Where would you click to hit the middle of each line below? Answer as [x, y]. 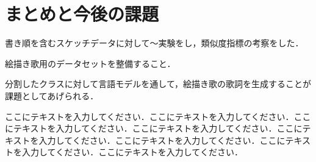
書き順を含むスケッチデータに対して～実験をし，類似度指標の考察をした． [154, 43]
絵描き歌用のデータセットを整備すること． [90, 63]
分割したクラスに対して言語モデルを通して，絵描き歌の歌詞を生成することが [158, 84]
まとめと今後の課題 [82, 14]
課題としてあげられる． [52, 95]
